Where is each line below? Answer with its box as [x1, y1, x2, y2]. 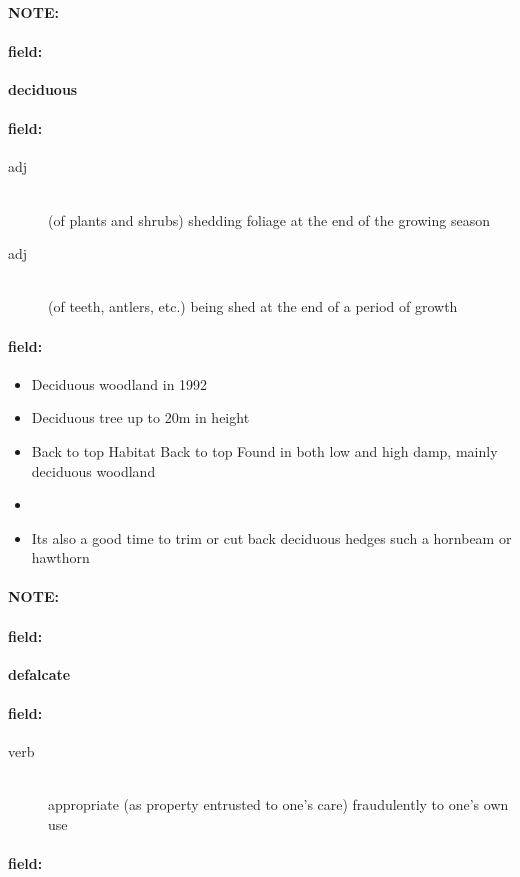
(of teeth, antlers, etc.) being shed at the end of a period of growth [48, 296, 458, 317]
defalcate [8, 663, 71, 684]
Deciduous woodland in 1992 [31, 373, 208, 394]
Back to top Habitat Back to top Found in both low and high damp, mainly [31, 440, 498, 461]
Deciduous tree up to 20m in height [31, 407, 250, 428]
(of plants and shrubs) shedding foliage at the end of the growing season [48, 209, 490, 230]
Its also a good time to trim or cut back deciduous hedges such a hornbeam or [31, 527, 512, 548]
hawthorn [31, 547, 90, 568]
